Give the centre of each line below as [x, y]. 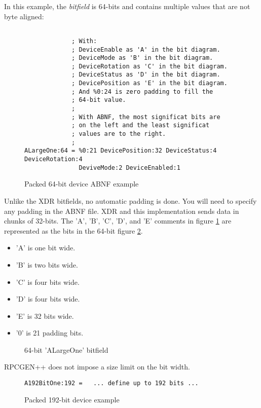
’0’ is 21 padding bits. [50, 333]
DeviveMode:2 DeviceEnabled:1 [129, 168]
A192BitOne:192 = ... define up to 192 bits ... [111, 383]
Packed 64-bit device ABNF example [82, 184]
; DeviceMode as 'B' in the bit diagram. [142, 58]
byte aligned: [24, 16]
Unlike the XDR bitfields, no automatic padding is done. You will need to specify [130, 200]
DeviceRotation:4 [53, 159]
